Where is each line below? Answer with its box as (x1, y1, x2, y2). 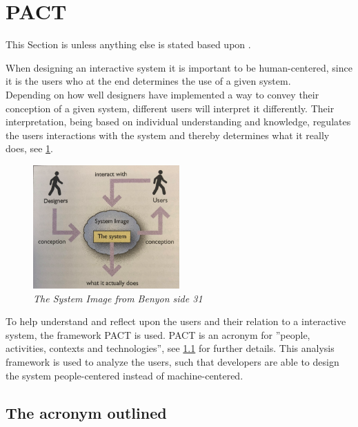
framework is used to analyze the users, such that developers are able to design (6, 355, 339, 369)
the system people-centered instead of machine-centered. (6, 368, 243, 382)
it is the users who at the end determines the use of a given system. (6, 74, 291, 88)
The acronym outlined (6, 402, 167, 423)
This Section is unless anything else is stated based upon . (6, 37, 251, 52)
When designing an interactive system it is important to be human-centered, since (6, 60, 352, 74)
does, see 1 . (6, 141, 53, 156)
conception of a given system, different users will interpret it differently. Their (6, 101, 335, 115)
